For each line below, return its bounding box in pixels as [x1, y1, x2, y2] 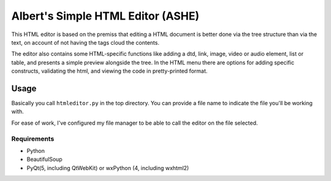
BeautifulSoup [26, 156, 63, 163]
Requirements [11, 135, 55, 143]
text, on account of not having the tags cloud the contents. [11, 39, 159, 46]
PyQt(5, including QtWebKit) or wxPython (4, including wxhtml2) [26, 164, 189, 171]
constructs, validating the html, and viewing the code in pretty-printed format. [11, 67, 208, 75]
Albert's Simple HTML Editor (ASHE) [11, 9, 200, 23]
